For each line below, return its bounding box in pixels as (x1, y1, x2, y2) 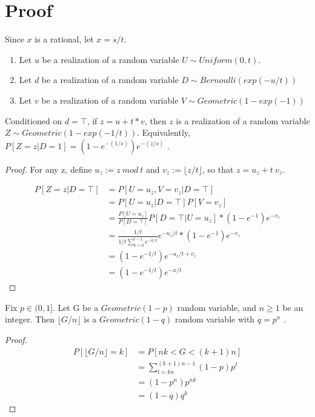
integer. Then (5, 313, 55, 325)
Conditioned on (5, 114, 62, 127)
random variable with (175, 313, 255, 325)
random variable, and (177, 301, 256, 313)
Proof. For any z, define (5, 162, 92, 175)
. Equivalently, (137, 126, 190, 139)
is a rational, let (35, 33, 94, 45)
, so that (202, 162, 234, 175)
